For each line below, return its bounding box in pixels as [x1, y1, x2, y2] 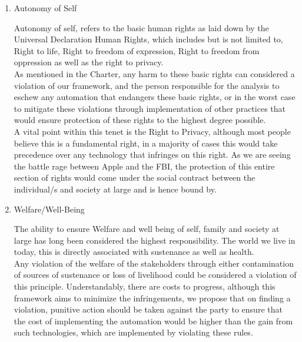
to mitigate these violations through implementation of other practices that [14, 102, 286, 114]
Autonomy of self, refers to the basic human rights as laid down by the [14, 21, 269, 34]
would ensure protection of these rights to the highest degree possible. [14, 114, 266, 126]
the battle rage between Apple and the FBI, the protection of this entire [14, 160, 275, 172]
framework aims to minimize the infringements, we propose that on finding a [14, 291, 291, 304]
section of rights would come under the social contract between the [14, 171, 255, 184]
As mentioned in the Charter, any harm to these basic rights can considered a [14, 67, 295, 79]
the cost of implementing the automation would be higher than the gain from [14, 314, 293, 327]
